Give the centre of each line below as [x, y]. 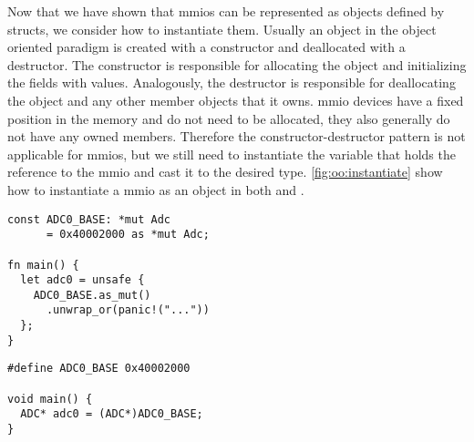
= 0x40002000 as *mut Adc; [128, 235]
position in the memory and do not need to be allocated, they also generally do [229, 118]
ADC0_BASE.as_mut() [92, 295]
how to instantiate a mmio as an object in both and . [156, 189]
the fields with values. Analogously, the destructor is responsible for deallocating [232, 82]
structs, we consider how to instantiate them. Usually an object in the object [222, 29]
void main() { [50, 399]
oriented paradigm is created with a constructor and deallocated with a [206, 47]
